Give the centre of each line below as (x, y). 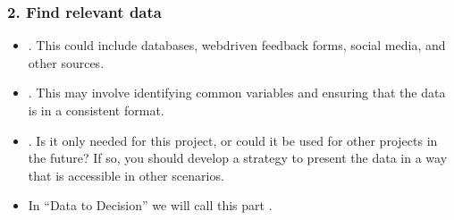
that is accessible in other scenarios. (126, 175)
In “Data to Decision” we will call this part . (150, 205)
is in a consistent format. (96, 110)
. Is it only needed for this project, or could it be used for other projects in (233, 140)
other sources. (66, 62)
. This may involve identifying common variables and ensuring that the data (237, 93)
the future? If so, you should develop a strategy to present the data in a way (238, 158)
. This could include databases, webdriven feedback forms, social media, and (237, 45)
